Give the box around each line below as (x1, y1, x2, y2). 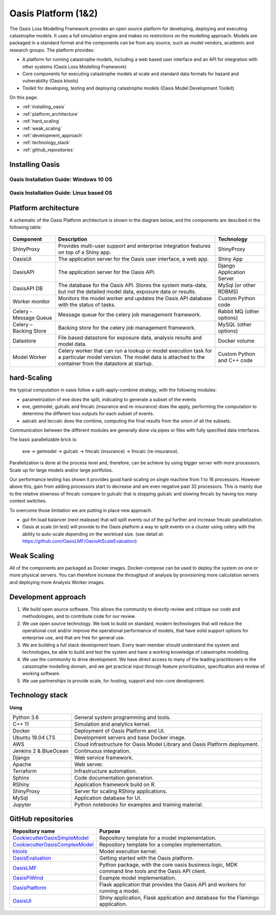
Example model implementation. (99, 875, 176, 882)
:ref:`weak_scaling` (22, 125, 62, 131)
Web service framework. (74, 754, 134, 761)
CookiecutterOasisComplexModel (12, 841, 94, 849)
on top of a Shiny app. (58, 249, 111, 256)
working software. (22, 671, 61, 677)
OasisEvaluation (12, 855, 51, 862)
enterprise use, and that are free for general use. (22, 635, 125, 641)
